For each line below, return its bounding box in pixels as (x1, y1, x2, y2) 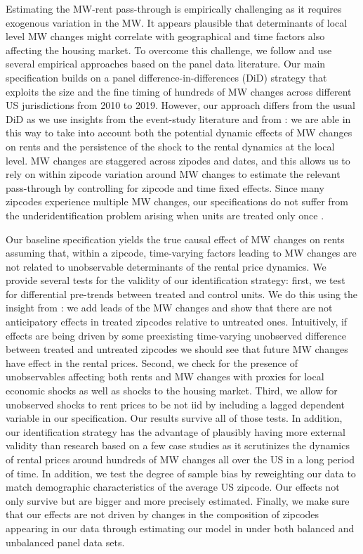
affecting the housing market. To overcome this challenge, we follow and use (6, 42, 332, 57)
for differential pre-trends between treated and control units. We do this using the (6, 286, 358, 301)
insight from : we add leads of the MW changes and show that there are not (6, 300, 333, 315)
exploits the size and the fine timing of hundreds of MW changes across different (6, 84, 352, 98)
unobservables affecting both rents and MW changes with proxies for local (6, 369, 324, 384)
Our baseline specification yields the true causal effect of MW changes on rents (6, 231, 345, 246)
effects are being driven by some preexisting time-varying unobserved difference (6, 328, 347, 342)
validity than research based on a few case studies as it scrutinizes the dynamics (6, 438, 350, 453)
